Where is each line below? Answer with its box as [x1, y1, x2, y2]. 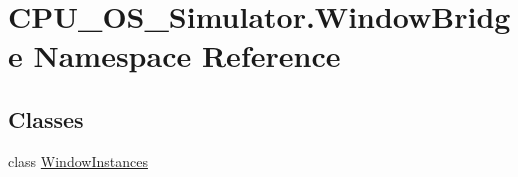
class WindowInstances [8, 150, 148, 171]
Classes [8, 103, 84, 134]
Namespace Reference [33, 35, 341, 76]
